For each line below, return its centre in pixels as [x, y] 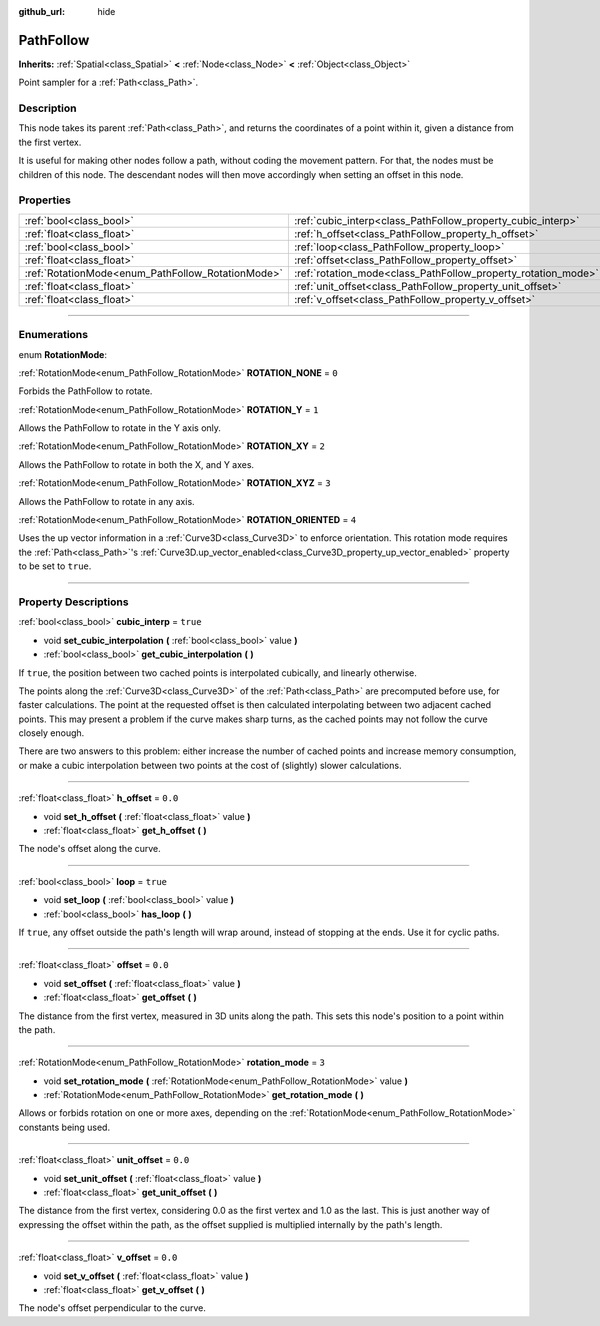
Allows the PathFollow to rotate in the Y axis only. [120, 428]
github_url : [41, 11]
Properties [45, 200]
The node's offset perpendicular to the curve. [112, 1308]
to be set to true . [55, 566]
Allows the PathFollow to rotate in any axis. [106, 501]
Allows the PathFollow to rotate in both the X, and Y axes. [136, 464]
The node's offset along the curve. [90, 849]
